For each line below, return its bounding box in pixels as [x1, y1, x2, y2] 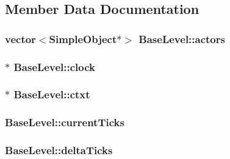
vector [5, 31, 36, 46]
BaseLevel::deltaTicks [5, 143, 113, 158]
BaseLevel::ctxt [13, 87, 90, 102]
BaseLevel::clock [13, 59, 95, 74]
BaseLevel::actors [138, 31, 225, 46]
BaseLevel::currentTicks [5, 115, 124, 130]
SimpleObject [49, 31, 117, 46]
